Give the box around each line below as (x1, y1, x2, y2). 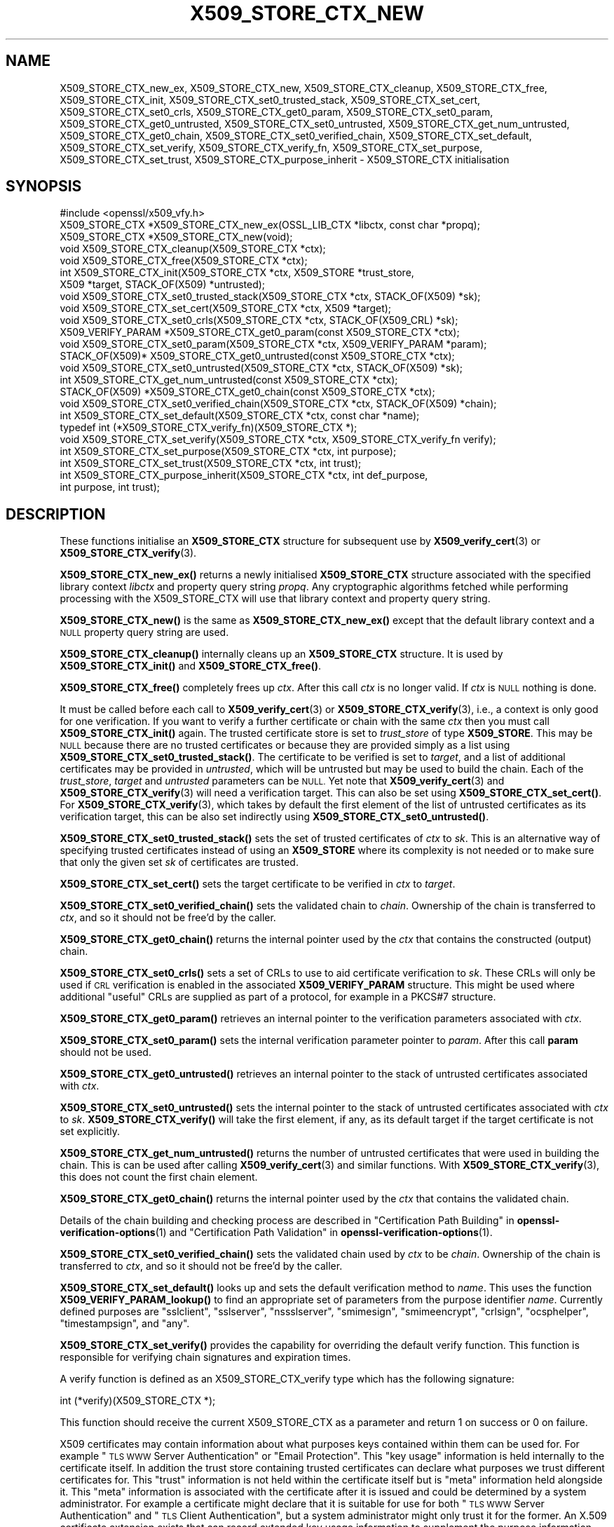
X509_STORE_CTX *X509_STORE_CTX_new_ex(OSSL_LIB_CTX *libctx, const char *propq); (60, 219, 480, 231)
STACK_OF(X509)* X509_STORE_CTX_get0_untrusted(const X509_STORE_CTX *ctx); (60, 350, 455, 362)
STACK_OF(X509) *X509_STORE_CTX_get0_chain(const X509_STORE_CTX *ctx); (60, 386, 435, 398)
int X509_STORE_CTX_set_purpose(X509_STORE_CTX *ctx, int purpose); (60, 445, 397, 458)
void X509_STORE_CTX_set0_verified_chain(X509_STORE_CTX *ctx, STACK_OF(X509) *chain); (60, 398, 497, 410)
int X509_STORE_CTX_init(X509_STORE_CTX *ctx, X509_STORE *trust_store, (60, 266, 414, 279)
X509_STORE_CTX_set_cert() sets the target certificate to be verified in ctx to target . (60, 878, 456, 890)
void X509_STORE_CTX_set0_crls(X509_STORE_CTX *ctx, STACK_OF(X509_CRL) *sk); (60, 314, 458, 327)
